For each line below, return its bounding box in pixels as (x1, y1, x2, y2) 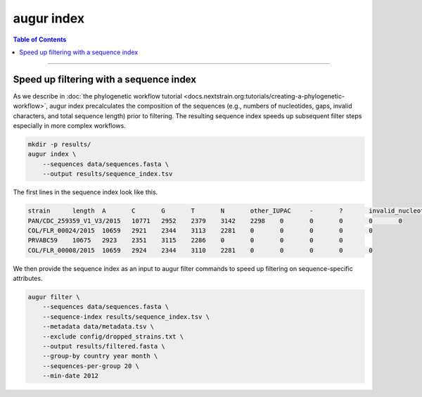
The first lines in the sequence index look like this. (13, 188, 158, 196)
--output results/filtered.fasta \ (42, 342, 165, 351)
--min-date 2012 (42, 372, 98, 380)
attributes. (13, 275, 43, 283)
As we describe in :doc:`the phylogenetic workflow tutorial (13, 92, 183, 100)
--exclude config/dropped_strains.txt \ (42, 332, 184, 341)
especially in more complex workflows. (13, 122, 126, 130)
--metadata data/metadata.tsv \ (42, 322, 155, 331)
